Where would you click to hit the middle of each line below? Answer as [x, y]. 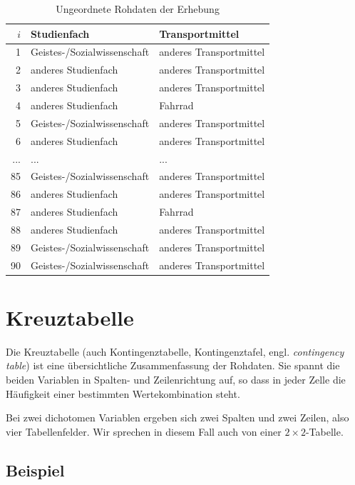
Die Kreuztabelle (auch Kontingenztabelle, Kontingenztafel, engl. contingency [175, 351]
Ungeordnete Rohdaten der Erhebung [138, 9]
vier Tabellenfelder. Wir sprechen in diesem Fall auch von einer [144, 431]
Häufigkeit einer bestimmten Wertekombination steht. [123, 393]
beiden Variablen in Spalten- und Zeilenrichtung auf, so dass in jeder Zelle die [176, 379]
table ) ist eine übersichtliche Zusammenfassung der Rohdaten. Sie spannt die [173, 365]
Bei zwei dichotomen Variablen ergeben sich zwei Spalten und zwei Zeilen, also [177, 417]
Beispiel [35, 470]
